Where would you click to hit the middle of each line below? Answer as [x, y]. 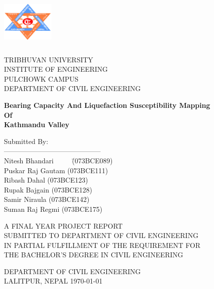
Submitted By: [26, 141]
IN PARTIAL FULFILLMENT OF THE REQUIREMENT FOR [102, 245]
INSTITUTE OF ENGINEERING [56, 69]
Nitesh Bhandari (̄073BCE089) [58, 160]
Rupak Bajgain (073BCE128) [48, 189]
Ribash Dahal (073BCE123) [46, 180]
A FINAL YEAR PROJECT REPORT [63, 225]
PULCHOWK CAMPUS [41, 78]
